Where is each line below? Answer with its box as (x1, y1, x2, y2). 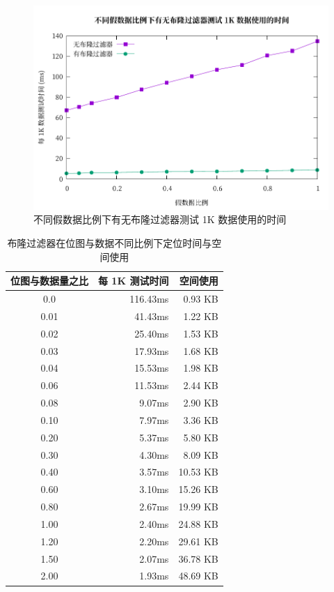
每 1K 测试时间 (98, 273, 169, 288)
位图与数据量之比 (10, 273, 88, 288)
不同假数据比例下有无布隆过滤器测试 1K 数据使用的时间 (33, 212, 287, 227)
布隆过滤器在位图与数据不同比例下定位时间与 (7, 235, 212, 250)
